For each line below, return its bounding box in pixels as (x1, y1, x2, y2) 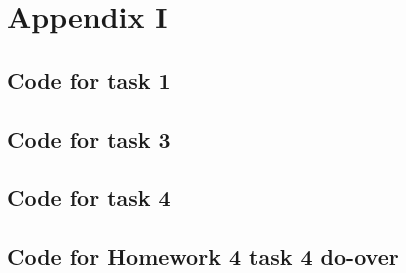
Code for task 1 (7, 64, 171, 95)
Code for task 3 (7, 123, 171, 154)
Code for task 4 (7, 182, 171, 213)
